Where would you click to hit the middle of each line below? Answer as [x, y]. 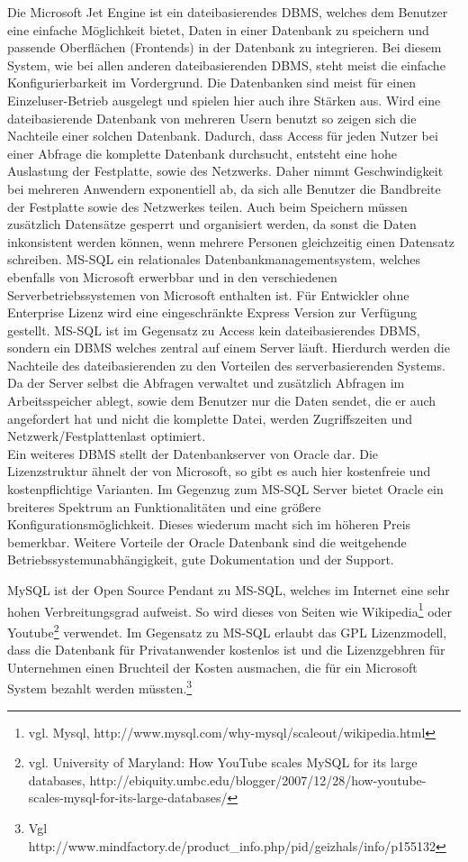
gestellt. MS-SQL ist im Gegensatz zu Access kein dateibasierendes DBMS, [214, 330]
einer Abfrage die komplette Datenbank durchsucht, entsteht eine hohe [202, 153]
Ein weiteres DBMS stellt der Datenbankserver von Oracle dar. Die [193, 453]
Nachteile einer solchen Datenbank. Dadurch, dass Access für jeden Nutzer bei [223, 136]
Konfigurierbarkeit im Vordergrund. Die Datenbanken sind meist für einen [211, 83]
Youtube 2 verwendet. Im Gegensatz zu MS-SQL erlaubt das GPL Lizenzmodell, [227, 630]
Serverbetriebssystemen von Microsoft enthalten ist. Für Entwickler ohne [208, 294]
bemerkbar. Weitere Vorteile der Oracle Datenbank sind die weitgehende [207, 541]
